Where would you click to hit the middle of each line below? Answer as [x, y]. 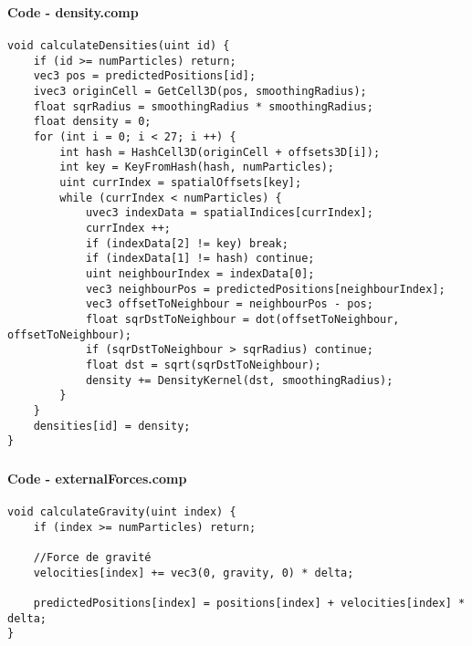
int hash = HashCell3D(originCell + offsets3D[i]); [220, 152]
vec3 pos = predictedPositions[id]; [145, 76]
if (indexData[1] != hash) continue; [200, 259]
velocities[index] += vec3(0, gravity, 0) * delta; [194, 573]
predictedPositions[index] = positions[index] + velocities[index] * [249, 603]
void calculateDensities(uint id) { [119, 46]
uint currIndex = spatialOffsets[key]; [181, 183]
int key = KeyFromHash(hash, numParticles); [197, 167]
